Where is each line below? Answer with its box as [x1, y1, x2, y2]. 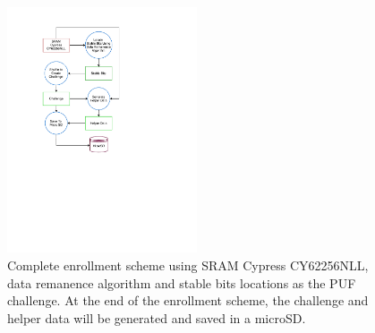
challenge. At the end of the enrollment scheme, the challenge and [7, 291, 369, 310]
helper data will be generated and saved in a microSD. [7, 308, 306, 327]
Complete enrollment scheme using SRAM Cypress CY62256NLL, [7, 256, 369, 275]
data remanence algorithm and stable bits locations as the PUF [7, 273, 356, 292]
